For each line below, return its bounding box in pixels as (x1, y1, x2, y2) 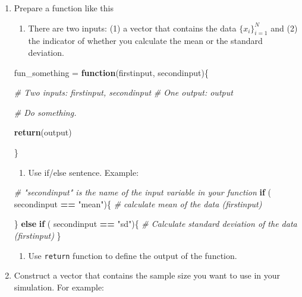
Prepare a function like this (14, 2, 114, 14)
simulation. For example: (14, 280, 105, 293)
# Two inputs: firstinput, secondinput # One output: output (14, 86, 233, 99)
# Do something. (14, 106, 77, 118)
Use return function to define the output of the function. (28, 249, 237, 261)
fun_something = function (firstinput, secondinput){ (14, 66, 209, 78)
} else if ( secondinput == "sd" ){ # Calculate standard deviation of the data (14, 217, 297, 230)
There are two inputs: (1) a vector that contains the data (28, 21, 237, 34)
